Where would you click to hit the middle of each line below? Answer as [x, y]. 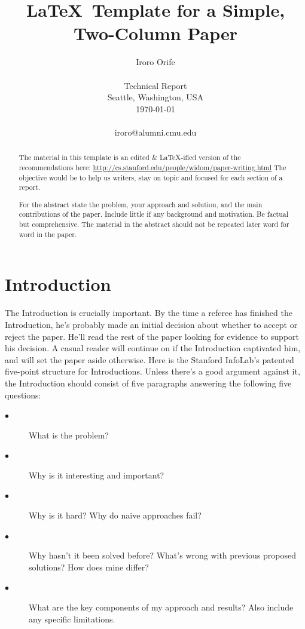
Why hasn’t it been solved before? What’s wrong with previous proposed [163, 555]
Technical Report [155, 85]
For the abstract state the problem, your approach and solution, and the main [141, 204]
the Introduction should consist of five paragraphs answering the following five [148, 383]
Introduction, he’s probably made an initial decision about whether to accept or [151, 324]
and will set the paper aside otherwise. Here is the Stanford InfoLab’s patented [150, 359]
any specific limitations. [72, 619]
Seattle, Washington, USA [155, 97]
